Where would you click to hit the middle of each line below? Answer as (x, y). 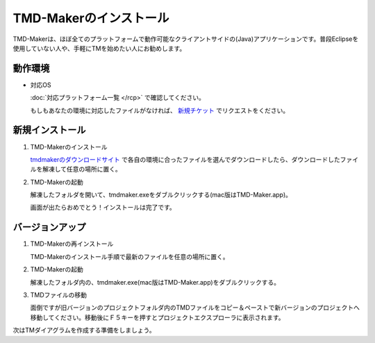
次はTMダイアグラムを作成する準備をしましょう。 (84, 331)
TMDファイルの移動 (58, 294)
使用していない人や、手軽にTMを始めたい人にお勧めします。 (99, 48)
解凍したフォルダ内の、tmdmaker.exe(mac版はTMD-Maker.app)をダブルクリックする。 (155, 282)
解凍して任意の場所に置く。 (82, 169)
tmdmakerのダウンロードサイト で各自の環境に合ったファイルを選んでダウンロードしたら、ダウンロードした (185, 159)
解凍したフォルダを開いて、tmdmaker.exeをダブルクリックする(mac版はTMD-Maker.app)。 (161, 195)
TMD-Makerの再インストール (72, 244)
